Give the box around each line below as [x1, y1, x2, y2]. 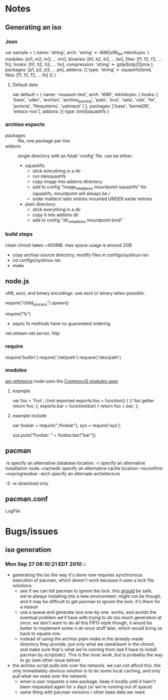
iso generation [5, 546, 51, 554]
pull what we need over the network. [12, 673, 88, 679]
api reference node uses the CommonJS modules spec [5, 378, 119, 384]
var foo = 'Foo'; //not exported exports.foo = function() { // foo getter [12, 397, 154, 404]
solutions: [12, 583, 33, 589]
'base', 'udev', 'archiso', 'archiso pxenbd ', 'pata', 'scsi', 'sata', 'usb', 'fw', [12, 96, 156, 104]
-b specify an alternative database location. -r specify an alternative [5, 460, 145, 466]
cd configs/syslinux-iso [12, 257, 61, 263]
